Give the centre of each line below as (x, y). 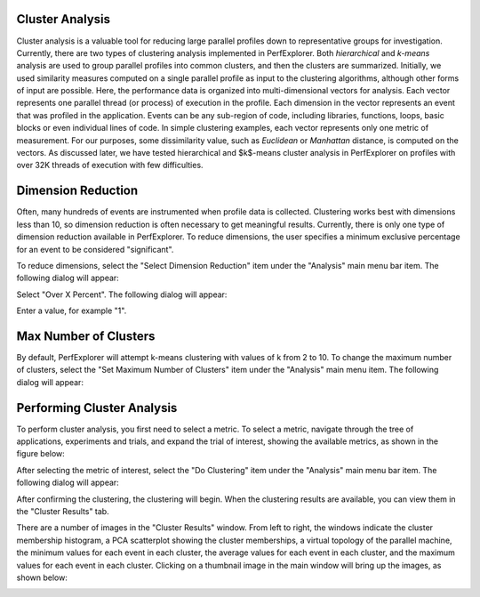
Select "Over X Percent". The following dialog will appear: (122, 294)
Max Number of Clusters (86, 336)
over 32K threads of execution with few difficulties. (110, 165)
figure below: (41, 454)
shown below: (42, 577)
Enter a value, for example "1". (72, 311)
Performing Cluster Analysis (97, 408)
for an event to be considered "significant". (95, 249)
